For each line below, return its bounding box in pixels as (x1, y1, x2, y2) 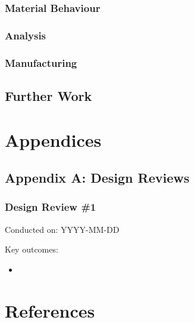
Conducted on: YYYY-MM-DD (5, 223, 120, 235)
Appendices (5, 127, 102, 152)
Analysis (5, 27, 46, 42)
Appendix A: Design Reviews (5, 168, 190, 187)
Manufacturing (5, 55, 77, 70)
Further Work (5, 86, 92, 104)
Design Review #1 (5, 199, 96, 214)
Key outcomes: (5, 243, 58, 256)
